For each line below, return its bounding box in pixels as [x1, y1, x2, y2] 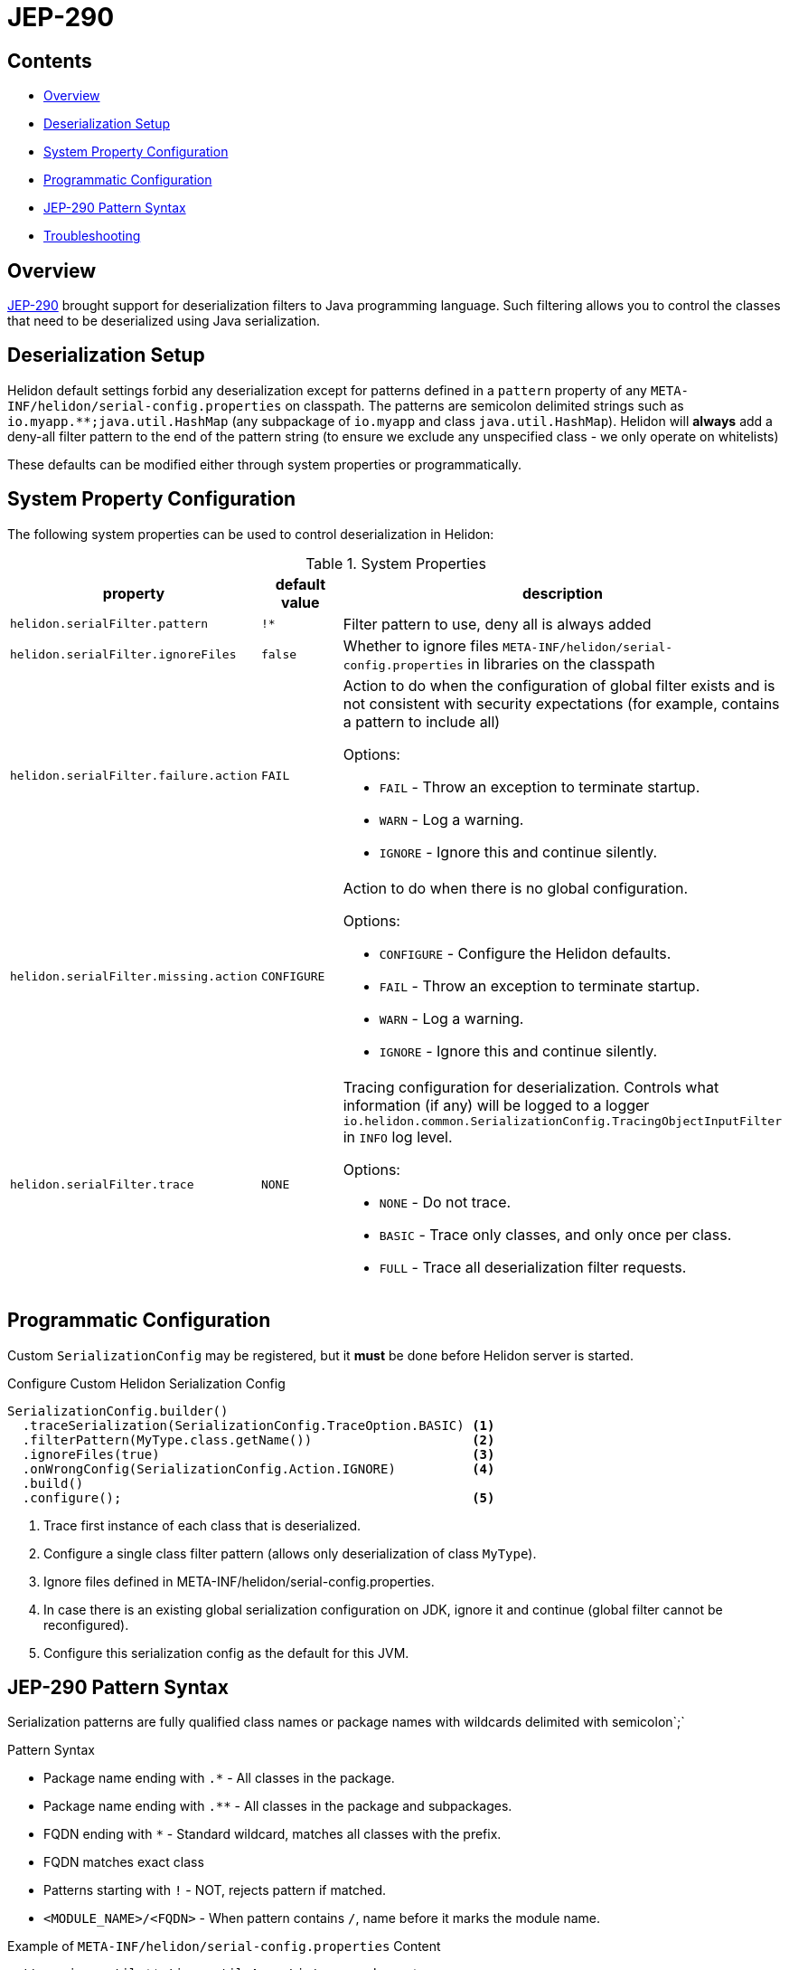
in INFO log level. [343, 1127, 453, 1146]
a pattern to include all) [343, 712, 501, 731]
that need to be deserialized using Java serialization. [7, 313, 321, 329]
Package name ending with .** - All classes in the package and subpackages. [43, 1798, 512, 1814]
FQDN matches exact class [43, 1854, 204, 1871]
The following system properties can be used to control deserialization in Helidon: [7, 526, 494, 542]
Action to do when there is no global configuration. [343, 878, 689, 897]
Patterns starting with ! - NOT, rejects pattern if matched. [43, 1882, 387, 1899]
